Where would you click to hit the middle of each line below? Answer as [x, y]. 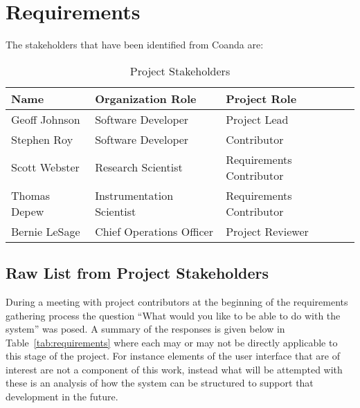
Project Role [261, 98]
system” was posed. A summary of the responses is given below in [145, 329]
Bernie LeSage [46, 231]
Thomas [31, 195]
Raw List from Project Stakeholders [137, 273]
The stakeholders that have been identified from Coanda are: [135, 45]
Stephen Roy [42, 139]
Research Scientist [139, 167]
